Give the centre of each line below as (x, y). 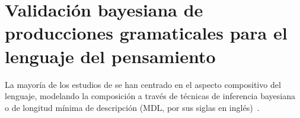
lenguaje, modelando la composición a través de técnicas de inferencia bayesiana (150, 96)
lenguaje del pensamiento (110, 56)
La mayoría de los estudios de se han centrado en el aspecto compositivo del (143, 84)
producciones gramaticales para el (146, 33)
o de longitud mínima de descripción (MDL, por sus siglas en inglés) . (132, 107)
